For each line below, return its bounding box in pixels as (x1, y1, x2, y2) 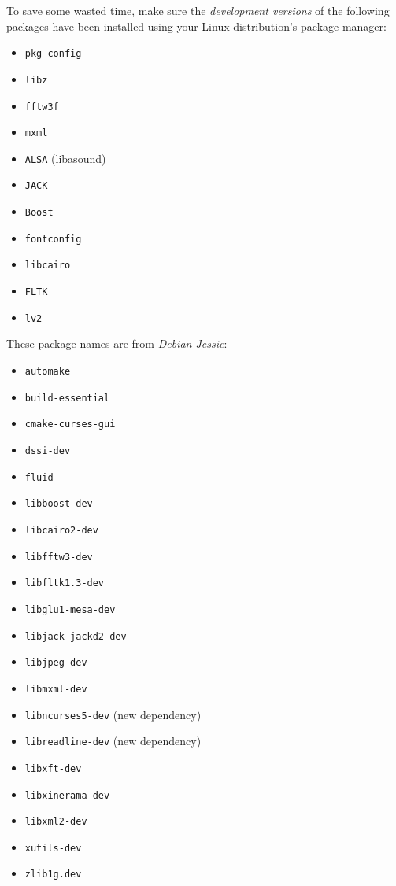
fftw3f (24, 101, 59, 113)
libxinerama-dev (24, 789, 110, 801)
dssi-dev (24, 445, 71, 456)
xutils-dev (24, 842, 82, 854)
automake (24, 366, 71, 377)
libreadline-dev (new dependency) (24, 733, 202, 749)
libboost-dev (24, 498, 93, 510)
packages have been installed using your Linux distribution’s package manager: (6, 17, 387, 34)
